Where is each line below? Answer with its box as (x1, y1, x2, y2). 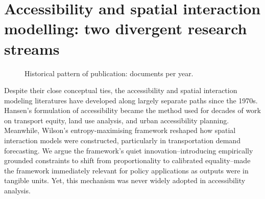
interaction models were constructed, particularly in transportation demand (4, 135, 240, 146)
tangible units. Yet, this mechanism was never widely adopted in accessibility (4, 175, 246, 186)
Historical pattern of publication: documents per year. (25, 68, 194, 78)
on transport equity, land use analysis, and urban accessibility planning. (4, 115, 229, 125)
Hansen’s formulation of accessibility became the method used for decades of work (4, 105, 261, 116)
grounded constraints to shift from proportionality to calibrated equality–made (4, 155, 251, 166)
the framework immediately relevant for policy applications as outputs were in (4, 165, 249, 175)
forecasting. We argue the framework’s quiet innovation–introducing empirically (4, 145, 253, 156)
